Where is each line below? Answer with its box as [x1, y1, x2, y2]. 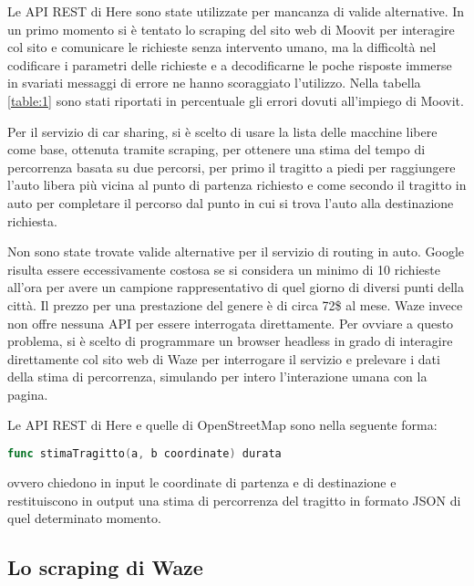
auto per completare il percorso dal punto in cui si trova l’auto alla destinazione [7, 193, 454, 212]
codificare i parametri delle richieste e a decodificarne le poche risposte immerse [7, 55, 452, 74]
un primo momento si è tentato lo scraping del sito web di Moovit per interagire [7, 19, 455, 38]
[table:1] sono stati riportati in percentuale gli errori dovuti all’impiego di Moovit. [7, 90, 464, 110]
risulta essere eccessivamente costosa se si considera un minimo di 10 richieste [7, 259, 440, 278]
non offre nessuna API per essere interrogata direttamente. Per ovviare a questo [7, 313, 454, 332]
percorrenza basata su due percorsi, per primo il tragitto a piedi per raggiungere [7, 157, 456, 176]
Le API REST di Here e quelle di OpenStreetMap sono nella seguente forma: [7, 415, 438, 434]
